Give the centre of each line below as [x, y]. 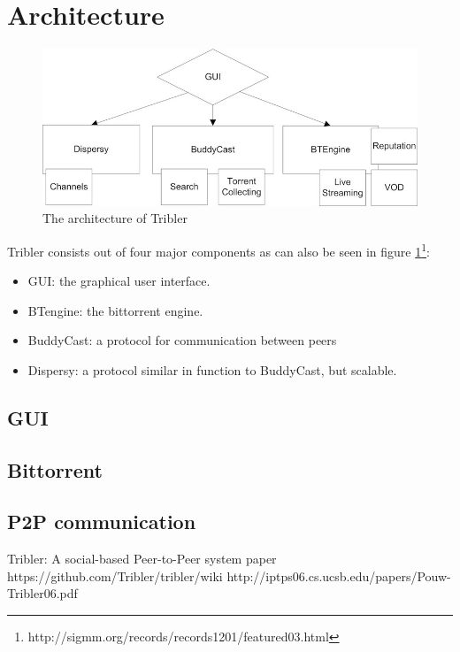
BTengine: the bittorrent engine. [115, 310]
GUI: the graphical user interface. [119, 281]
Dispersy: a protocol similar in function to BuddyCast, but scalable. [212, 369]
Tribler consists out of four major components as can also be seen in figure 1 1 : [218, 249]
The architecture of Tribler [115, 218]
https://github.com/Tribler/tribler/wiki [115, 575]
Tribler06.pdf [42, 593]
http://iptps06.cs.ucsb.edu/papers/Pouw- [339, 575]
